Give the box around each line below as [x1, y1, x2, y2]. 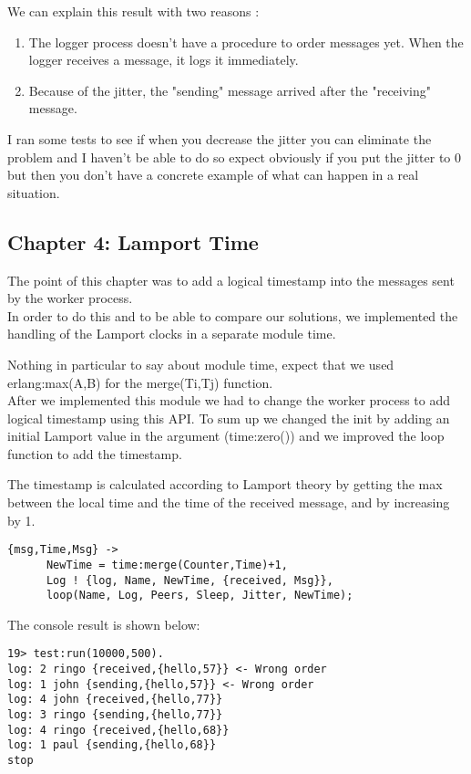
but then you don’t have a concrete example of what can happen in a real [7, 165, 419, 184]
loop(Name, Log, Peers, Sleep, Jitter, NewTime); [46, 589, 353, 602]
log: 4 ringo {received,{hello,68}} [7, 723, 230, 737]
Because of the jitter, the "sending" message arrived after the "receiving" [28, 80, 432, 99]
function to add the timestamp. [7, 444, 182, 463]
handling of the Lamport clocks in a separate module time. [7, 324, 336, 343]
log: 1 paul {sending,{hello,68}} [7, 738, 217, 752]
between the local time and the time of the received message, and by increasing [7, 493, 450, 512]
